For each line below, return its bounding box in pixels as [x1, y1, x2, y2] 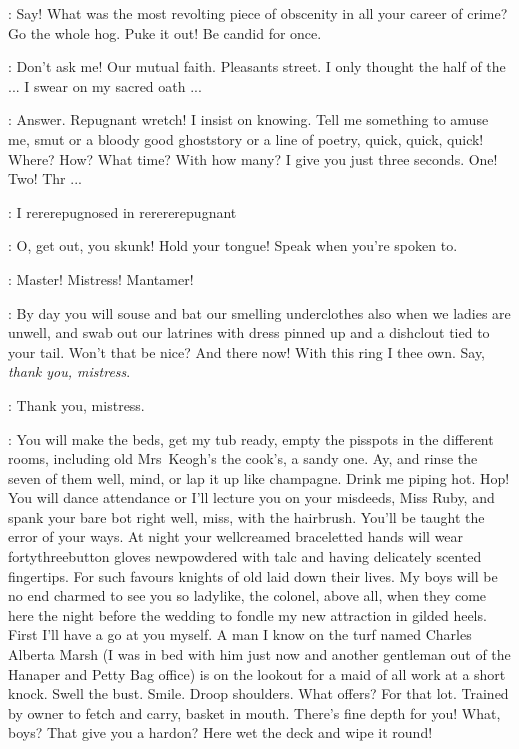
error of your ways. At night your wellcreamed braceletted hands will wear [8, 526, 464, 547]
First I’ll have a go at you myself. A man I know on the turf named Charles [8, 624, 472, 645]
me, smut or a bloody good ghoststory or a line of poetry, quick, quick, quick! [8, 128, 484, 149]
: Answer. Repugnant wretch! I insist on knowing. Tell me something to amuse [8, 109, 489, 130]
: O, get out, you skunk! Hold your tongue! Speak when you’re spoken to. [8, 235, 458, 256]
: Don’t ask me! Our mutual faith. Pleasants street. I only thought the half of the [8, 56, 506, 77]
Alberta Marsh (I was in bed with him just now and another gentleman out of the [8, 644, 511, 665]
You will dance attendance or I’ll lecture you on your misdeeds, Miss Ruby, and [8, 487, 495, 508]
